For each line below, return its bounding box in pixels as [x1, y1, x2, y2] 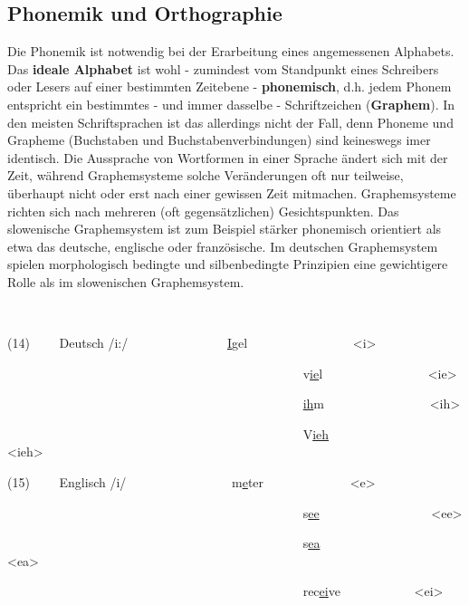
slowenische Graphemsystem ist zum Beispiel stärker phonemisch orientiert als [7, 219, 442, 238]
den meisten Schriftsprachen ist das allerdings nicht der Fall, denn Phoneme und [7, 112, 454, 131]
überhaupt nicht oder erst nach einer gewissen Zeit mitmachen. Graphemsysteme [7, 183, 456, 202]
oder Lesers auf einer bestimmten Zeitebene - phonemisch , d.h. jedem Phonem [7, 77, 452, 96]
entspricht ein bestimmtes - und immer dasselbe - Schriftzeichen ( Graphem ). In [7, 94, 455, 113]
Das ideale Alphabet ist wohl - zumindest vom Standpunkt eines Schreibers [7, 59, 439, 78]
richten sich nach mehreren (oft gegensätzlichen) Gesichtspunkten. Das [7, 201, 399, 220]
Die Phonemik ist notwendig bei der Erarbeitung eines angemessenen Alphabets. [7, 42, 455, 61]
